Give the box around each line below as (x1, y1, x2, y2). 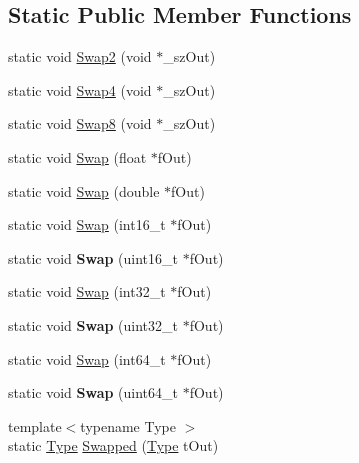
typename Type (80, 415, 176, 436)
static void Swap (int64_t (8, 348, 166, 369)
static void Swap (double (8, 180, 160, 201)
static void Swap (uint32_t (8, 314, 179, 335)
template (8, 415, 62, 436)
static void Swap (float (8, 146, 147, 167)
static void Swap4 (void (8, 79, 152, 100)
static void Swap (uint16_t (8, 247, 179, 268)
